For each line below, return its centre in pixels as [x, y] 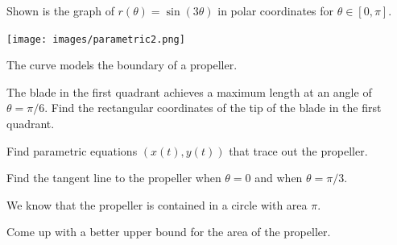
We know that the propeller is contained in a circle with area [157, 204]
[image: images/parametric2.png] [96, 39]
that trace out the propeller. [298, 150]
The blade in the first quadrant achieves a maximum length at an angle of [189, 91]
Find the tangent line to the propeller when [114, 178]
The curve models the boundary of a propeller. [122, 65]
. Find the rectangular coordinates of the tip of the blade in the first [213, 108]
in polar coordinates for [275, 10]
